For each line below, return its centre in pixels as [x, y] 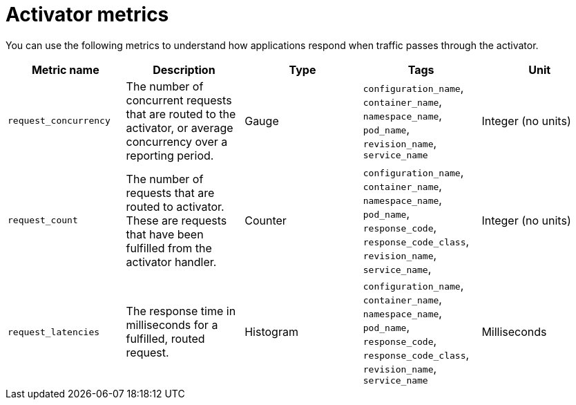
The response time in [181, 311]
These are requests [176, 220]
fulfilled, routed [165, 339]
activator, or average [180, 128]
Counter [266, 220]
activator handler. [171, 262]
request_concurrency [59, 121]
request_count [43, 220]
